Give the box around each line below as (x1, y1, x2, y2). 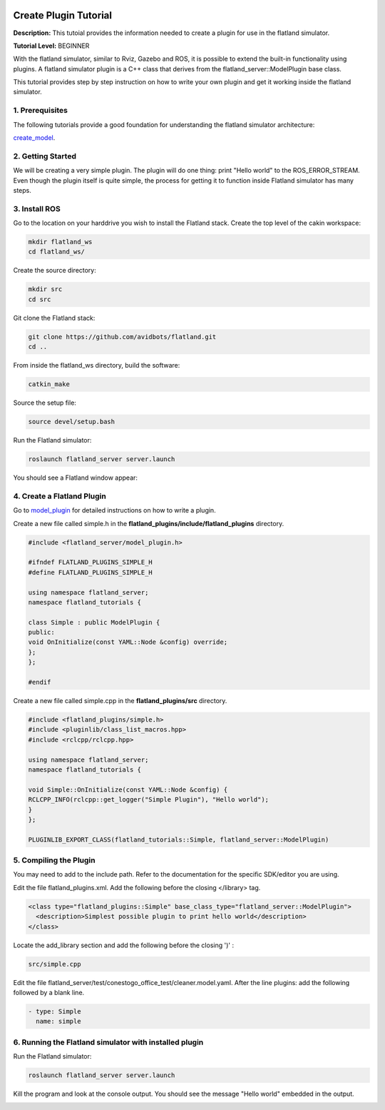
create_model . (13, 133, 56, 142)
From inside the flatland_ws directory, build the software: (13, 361, 180, 370)
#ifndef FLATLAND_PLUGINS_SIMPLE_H (28, 558, 153, 567)
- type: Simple (28, 1007, 81, 1015)
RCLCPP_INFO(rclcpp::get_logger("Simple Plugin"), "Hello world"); (28, 796, 269, 804)
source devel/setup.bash (28, 418, 115, 426)
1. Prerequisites (13, 106, 68, 116)
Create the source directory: (13, 266, 96, 275)
